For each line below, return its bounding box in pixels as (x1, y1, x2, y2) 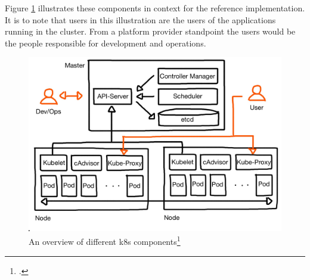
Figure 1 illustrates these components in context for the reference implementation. (5, 2, 305, 14)
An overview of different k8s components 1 (29, 234, 181, 248)
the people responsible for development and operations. (5, 36, 206, 49)
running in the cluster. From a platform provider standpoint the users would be (5, 25, 296, 38)
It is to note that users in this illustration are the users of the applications (5, 13, 276, 26)
